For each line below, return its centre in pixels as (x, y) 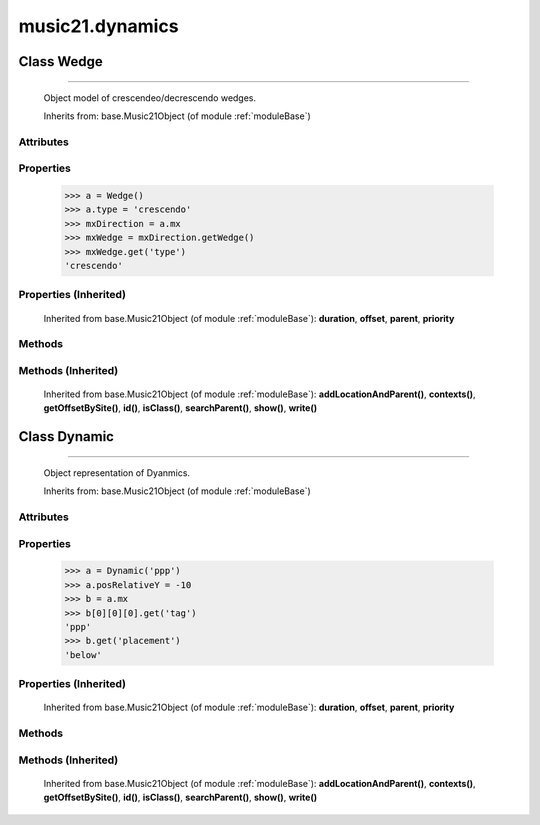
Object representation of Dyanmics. (116, 472)
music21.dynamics (98, 26)
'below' (83, 654)
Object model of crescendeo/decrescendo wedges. (150, 97)
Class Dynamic (66, 436)
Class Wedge (61, 61)
